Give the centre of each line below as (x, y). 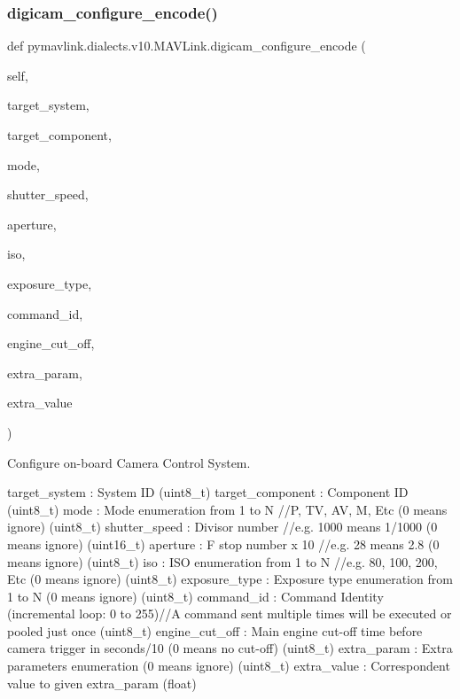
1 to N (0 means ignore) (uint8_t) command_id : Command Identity (195, 596)
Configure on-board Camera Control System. (129, 462)
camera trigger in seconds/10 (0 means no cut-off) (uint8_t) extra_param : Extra (230, 648)
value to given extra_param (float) (102, 683)
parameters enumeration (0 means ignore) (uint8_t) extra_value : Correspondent (229, 666)
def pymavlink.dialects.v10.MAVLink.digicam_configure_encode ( (187, 46)
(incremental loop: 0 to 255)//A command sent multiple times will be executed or (230, 614)
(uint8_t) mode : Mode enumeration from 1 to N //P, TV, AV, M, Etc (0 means (227, 509)
